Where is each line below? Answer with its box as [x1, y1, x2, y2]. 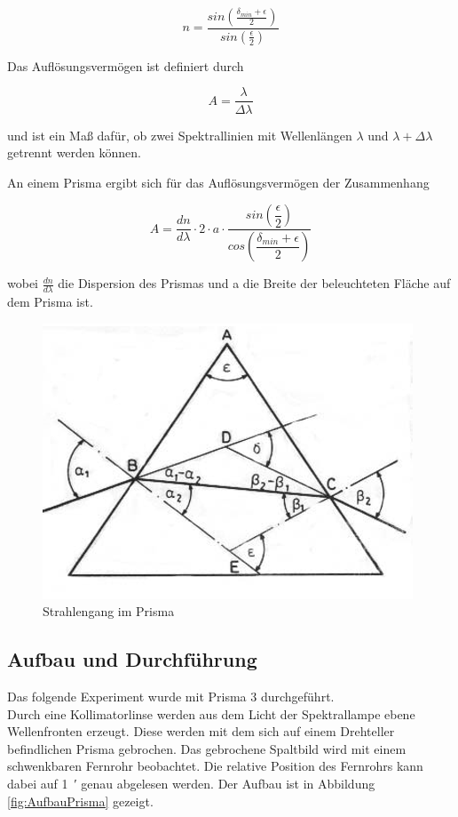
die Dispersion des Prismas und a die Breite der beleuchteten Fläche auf [58, 274, 451, 292]
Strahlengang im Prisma [43, 602, 175, 621]
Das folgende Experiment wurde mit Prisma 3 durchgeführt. [7, 687, 335, 705]
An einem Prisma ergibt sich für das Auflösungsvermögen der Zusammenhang [7, 172, 430, 191]
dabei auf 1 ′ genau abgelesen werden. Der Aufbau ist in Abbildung [7, 773, 375, 792]
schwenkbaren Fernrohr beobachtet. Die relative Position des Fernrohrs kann [7, 757, 423, 775]
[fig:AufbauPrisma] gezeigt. [7, 791, 154, 810]
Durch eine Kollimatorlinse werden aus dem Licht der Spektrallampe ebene [7, 704, 415, 723]
